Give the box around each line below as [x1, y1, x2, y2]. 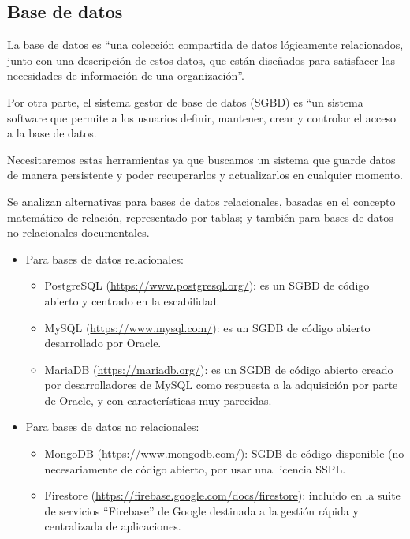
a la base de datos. [7, 125, 97, 141]
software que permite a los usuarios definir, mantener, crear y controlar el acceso [7, 109, 397, 125]
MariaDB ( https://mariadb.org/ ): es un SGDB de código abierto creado [44, 361, 393, 377]
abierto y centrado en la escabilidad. [44, 292, 220, 309]
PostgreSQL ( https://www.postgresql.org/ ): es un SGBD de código [44, 277, 370, 294]
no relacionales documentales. [7, 224, 150, 241]
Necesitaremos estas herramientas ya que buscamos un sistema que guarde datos [7, 151, 396, 167]
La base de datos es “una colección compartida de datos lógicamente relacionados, [7, 36, 404, 53]
